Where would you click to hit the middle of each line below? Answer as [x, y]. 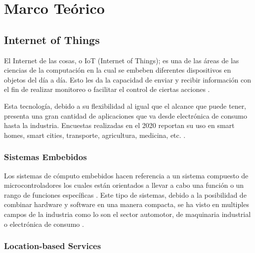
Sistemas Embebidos [45, 157]
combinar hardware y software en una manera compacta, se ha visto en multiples [127, 204]
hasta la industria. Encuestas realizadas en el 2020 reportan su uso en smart [119, 125]
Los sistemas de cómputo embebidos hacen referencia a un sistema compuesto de [126, 175]
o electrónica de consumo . [44, 224]
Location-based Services [53, 246]
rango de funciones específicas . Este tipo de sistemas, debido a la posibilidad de [125, 194]
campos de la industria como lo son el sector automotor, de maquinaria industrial [127, 214]
